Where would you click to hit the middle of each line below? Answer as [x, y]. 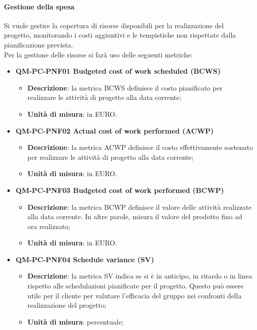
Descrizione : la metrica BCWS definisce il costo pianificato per [125, 87]
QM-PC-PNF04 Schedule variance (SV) [85, 259]
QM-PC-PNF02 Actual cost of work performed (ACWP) [115, 130]
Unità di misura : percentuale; [75, 321]
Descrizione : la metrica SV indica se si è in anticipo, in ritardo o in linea [140, 276]
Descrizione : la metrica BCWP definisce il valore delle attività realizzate [140, 207]
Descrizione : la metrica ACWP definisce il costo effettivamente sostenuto [140, 147]
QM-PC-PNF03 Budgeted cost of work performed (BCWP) [120, 190]
